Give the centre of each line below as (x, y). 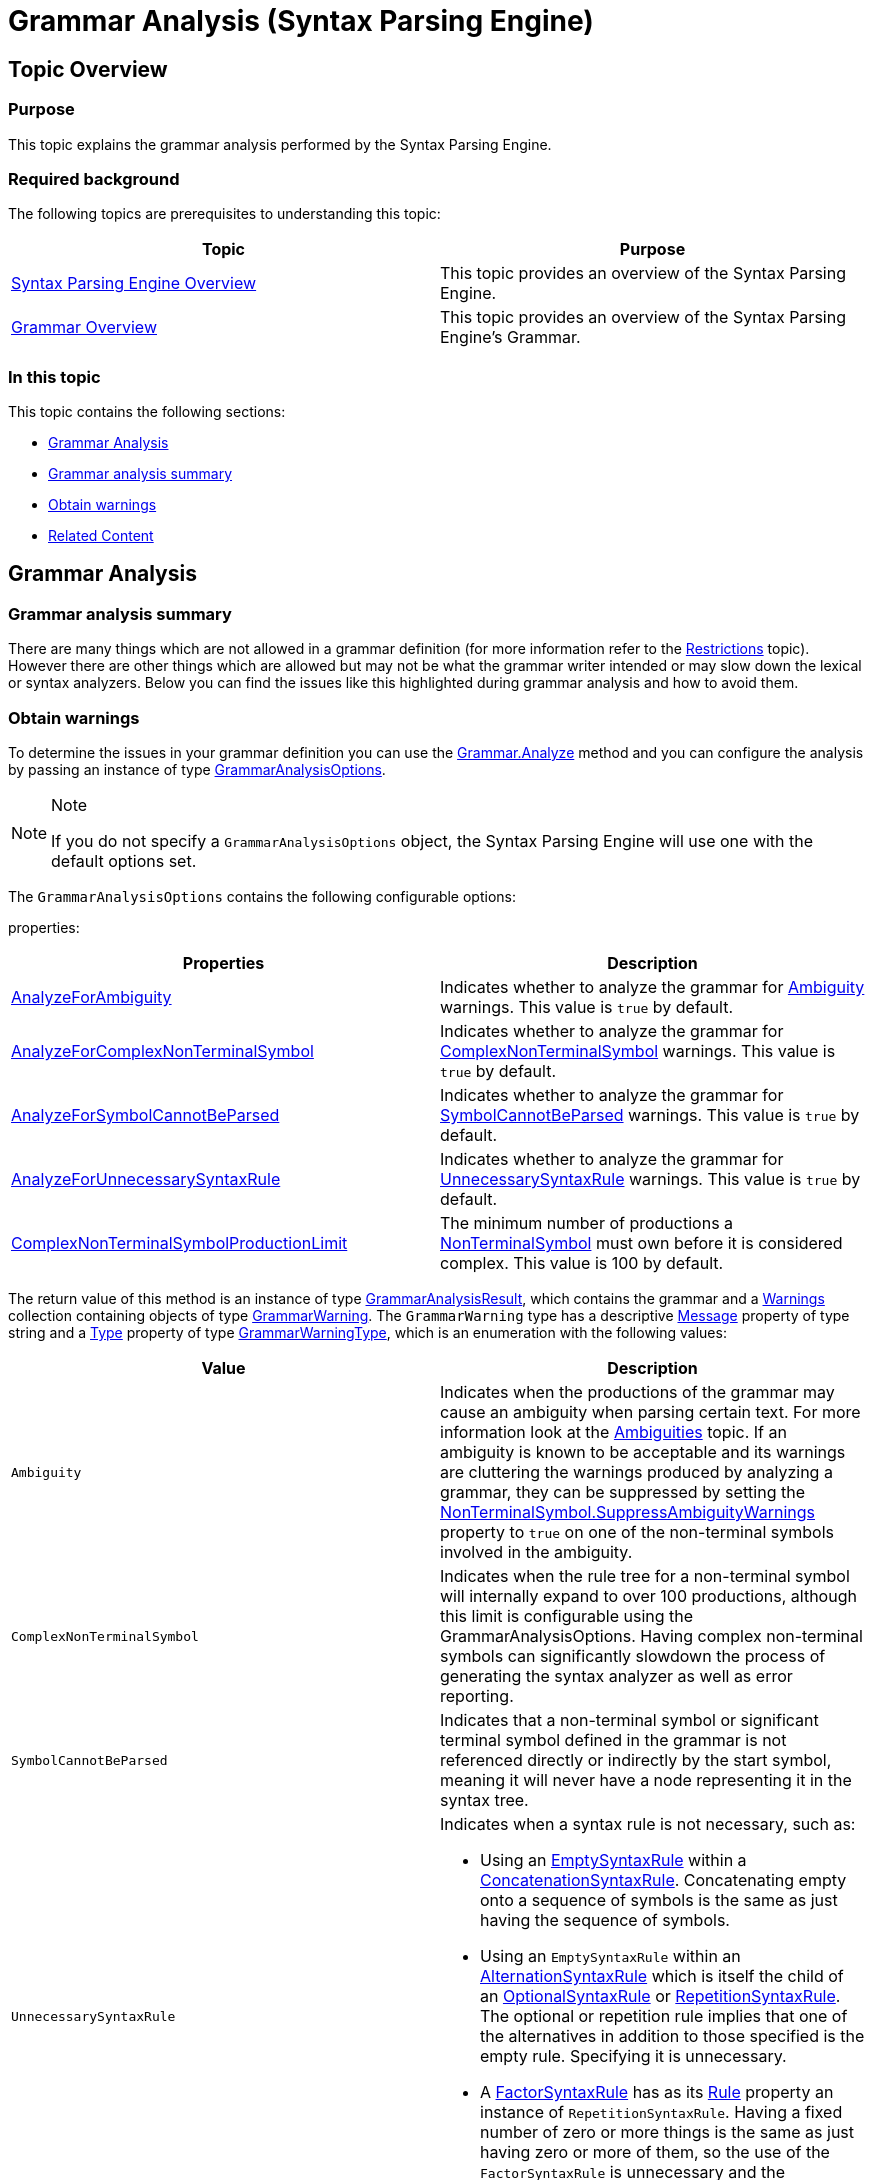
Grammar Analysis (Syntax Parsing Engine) (301, 21)
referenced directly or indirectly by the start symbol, (636, 1760)
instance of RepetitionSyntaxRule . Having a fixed (661, 2112)
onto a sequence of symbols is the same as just (659, 1900)
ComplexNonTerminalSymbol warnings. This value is (638, 1051)
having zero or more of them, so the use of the (655, 2152)
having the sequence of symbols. (605, 1920)
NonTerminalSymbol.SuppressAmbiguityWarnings (627, 1512)
